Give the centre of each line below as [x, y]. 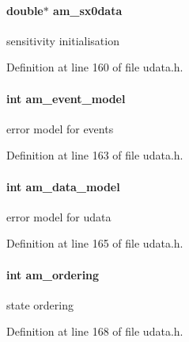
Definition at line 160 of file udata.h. [95, 67]
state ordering [40, 304]
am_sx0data [88, 10]
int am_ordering [53, 274]
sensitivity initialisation [63, 40]
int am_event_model [66, 98]
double [25, 10]
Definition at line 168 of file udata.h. [95, 331]
